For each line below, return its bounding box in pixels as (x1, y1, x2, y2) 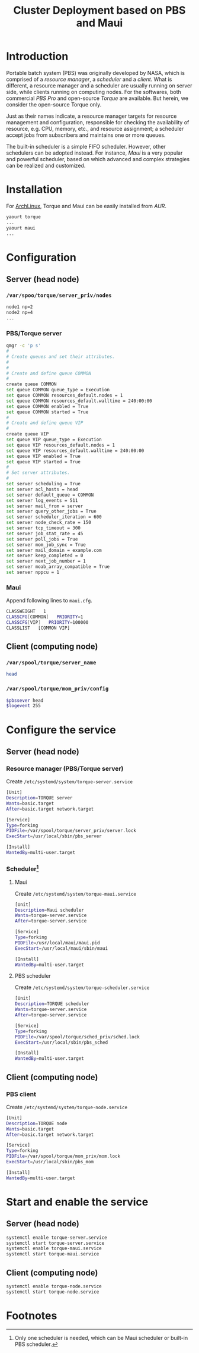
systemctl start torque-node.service (6, 1289, 99, 1295)
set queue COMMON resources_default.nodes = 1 (6, 393, 123, 398)
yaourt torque (6, 214, 41, 220)
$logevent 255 (6, 703, 41, 709)
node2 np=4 (6, 310, 33, 316)
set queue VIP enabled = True (6, 453, 81, 459)
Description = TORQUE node (6, 1120, 68, 1126)
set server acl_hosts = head (6, 486, 78, 492)
